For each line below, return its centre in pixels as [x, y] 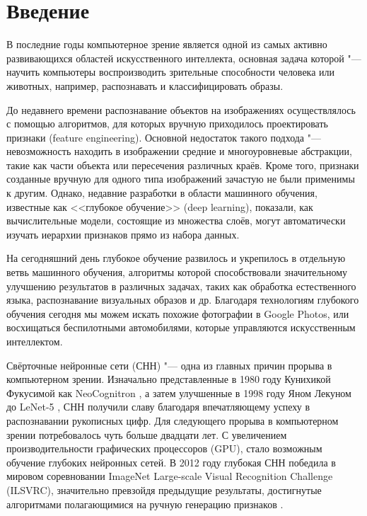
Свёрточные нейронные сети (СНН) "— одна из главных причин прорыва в [169, 365]
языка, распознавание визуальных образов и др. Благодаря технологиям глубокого [183, 300]
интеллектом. [35, 341]
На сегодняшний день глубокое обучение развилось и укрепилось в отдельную [176, 258]
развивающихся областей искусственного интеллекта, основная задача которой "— [184, 58]
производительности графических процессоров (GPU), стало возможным [164, 448]
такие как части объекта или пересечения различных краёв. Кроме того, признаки [183, 165]
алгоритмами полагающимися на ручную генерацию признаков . [145, 504]
